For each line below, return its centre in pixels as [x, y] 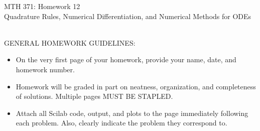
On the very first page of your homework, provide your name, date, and [126, 59]
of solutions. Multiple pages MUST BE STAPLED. [94, 96]
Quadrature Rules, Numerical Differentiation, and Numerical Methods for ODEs [128, 16]
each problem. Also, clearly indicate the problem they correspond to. [121, 123]
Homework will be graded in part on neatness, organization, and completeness [136, 86]
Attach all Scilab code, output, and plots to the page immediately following [132, 113]
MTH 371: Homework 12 [42, 6]
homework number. [45, 69]
